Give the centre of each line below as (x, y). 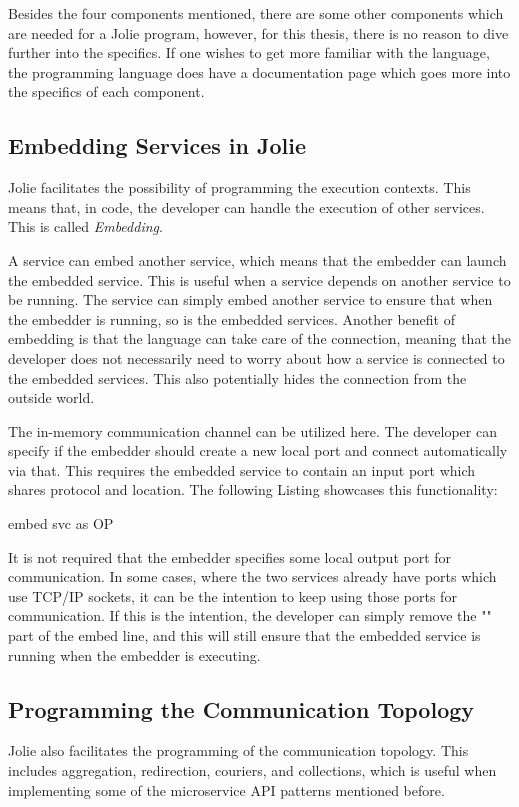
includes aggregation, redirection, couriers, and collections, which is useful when (252, 770)
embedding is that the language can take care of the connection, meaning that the (259, 338)
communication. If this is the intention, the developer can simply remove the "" (250, 615)
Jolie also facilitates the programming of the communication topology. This (238, 750)
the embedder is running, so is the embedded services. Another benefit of (231, 318)
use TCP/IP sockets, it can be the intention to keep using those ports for (232, 595)
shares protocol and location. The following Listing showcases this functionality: (253, 489)
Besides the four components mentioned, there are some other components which (256, 13)
